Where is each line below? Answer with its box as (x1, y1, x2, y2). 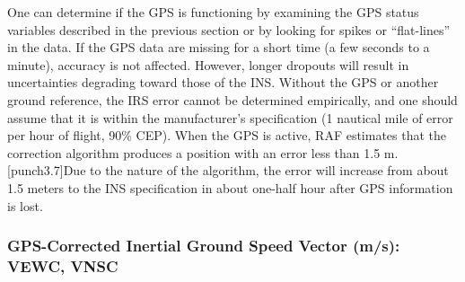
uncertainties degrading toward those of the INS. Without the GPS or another (7, 73, 439, 92)
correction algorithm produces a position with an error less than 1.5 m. (7, 143, 399, 162)
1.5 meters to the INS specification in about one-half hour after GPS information (7, 178, 453, 197)
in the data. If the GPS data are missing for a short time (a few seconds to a (7, 38, 430, 57)
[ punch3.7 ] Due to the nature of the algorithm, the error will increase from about (7, 161, 449, 180)
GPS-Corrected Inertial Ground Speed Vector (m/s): (7, 234, 400, 257)
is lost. (7, 196, 43, 215)
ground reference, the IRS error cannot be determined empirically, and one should (7, 90, 458, 109)
